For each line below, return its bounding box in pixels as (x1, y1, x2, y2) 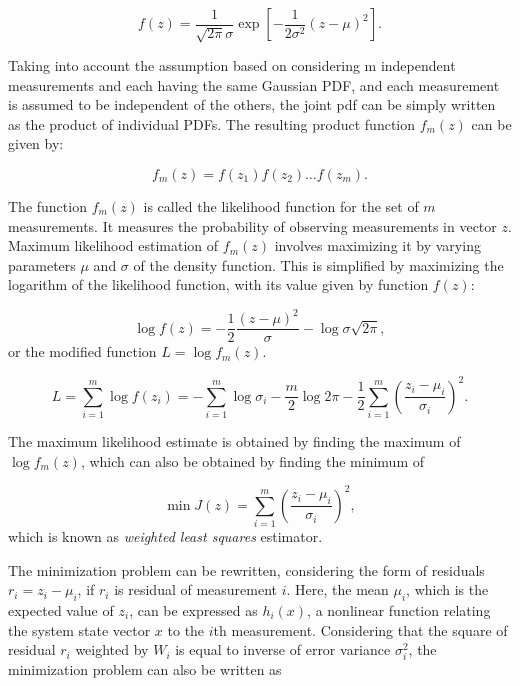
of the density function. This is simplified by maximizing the (133, 254, 504, 275)
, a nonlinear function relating (307, 599, 491, 620)
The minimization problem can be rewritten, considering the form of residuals (8, 559, 485, 580)
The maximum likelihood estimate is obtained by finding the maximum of (8, 430, 461, 451)
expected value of (8, 599, 114, 620)
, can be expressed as (129, 599, 258, 620)
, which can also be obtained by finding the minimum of (80, 450, 425, 471)
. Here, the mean (286, 579, 389, 600)
